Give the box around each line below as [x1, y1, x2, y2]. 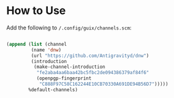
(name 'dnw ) [31, 47, 62, 53]
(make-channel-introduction [33, 64, 105, 70]
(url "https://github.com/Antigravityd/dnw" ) [31, 53, 149, 59]
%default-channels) [28, 86, 78, 92]
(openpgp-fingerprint [36, 75, 92, 81]
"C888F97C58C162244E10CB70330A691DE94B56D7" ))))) [39, 81, 168, 88]
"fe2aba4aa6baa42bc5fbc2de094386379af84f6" [36, 70, 149, 76]
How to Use [6, 4, 66, 18]
